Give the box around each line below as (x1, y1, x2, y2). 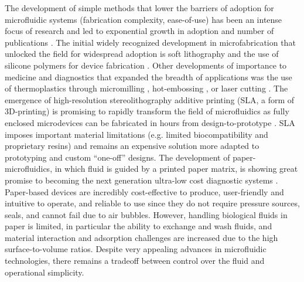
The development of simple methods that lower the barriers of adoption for (5, 2, 274, 13)
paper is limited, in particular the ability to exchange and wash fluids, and (5, 220, 272, 232)
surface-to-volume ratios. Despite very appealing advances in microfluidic (5, 243, 267, 255)
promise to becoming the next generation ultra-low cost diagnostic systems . (5, 174, 278, 186)
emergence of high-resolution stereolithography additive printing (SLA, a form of (5, 93, 295, 106)
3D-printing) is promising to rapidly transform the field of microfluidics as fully (5, 105, 289, 117)
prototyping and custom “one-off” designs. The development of (5, 151, 230, 163)
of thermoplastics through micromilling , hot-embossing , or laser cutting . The (5, 82, 288, 94)
